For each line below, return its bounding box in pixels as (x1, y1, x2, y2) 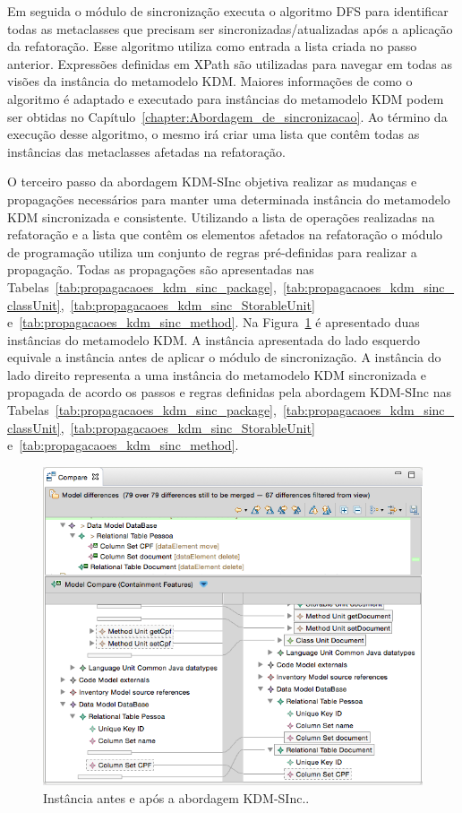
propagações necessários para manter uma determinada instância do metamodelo (7, 189, 450, 208)
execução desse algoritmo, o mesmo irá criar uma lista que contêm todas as (7, 125, 420, 143)
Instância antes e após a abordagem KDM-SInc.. (43, 788, 310, 807)
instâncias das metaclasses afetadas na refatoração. (7, 142, 286, 160)
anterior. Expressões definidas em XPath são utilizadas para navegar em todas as (7, 54, 453, 73)
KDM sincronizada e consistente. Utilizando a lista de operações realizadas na (7, 207, 435, 226)
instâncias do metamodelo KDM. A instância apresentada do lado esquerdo (7, 330, 421, 349)
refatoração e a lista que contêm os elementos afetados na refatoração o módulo (7, 225, 443, 244)
